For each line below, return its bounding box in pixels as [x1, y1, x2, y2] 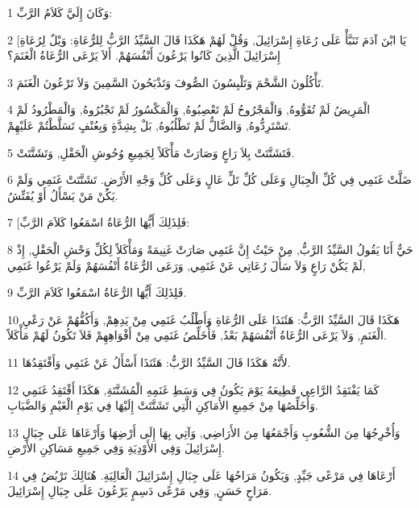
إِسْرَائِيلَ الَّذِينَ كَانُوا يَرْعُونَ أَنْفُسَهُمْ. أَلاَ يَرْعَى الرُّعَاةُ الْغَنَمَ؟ [7, 47, 281, 64]
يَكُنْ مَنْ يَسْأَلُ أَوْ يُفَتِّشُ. [7, 186, 118, 203]
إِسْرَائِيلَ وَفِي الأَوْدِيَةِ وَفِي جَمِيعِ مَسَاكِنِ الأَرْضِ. [7, 439, 225, 456]
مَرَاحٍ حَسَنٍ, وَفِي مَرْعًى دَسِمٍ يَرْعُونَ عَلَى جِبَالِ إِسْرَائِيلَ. [7, 482, 272, 499]
